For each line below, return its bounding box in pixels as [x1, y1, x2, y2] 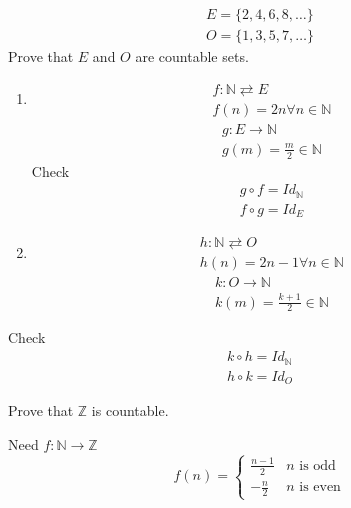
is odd [299, 458, 336, 473]
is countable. [91, 400, 169, 420]
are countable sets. [135, 46, 249, 67]
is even [299, 480, 341, 495]
